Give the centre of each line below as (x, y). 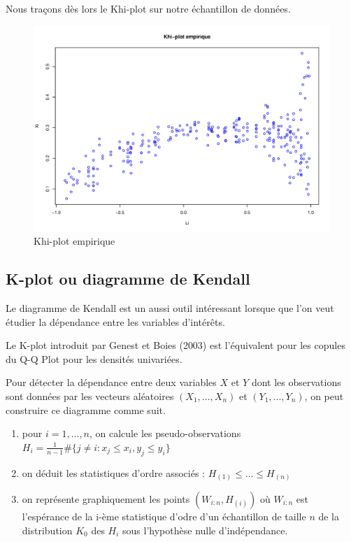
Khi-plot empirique (74, 241)
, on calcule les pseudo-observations (165, 433)
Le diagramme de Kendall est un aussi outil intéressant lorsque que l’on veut (170, 307)
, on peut (324, 395)
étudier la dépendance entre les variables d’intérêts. (115, 321)
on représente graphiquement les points (106, 499)
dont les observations (296, 382)
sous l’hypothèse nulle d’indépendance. (205, 530)
